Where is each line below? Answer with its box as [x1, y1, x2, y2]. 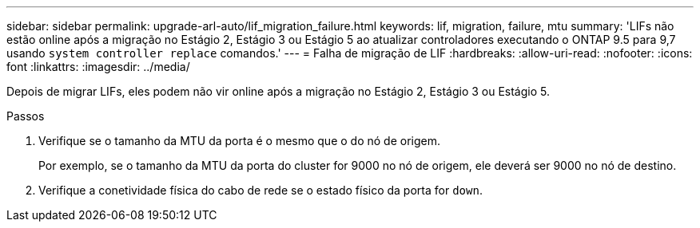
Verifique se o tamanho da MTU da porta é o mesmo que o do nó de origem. [38, 134, 440, 147]
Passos [6, 109, 45, 123]
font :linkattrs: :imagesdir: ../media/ [6, 60, 190, 73]
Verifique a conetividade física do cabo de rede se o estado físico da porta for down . [38, 183, 483, 197]
